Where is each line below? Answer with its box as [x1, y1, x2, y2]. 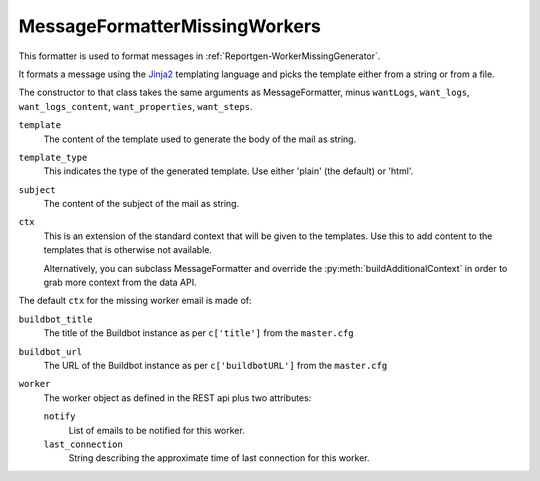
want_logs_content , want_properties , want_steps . [18, 100, 254, 112]
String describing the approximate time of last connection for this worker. [68, 452, 370, 464]
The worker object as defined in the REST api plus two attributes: [43, 391, 312, 404]
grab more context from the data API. [43, 276, 197, 289]
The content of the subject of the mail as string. [43, 198, 240, 210]
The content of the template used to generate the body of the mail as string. [43, 133, 357, 145]
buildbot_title [18, 313, 94, 325]
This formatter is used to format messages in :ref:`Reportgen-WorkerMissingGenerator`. [18, 50, 381, 62]
